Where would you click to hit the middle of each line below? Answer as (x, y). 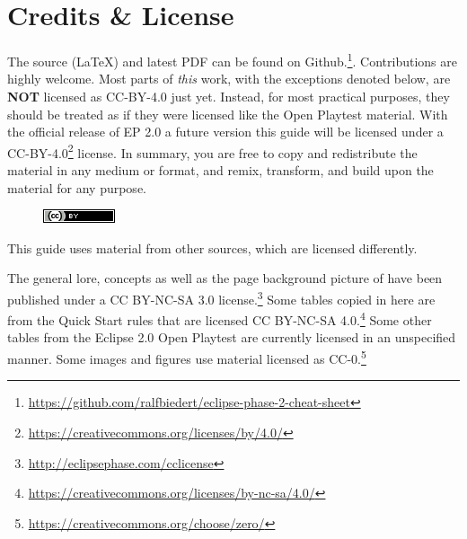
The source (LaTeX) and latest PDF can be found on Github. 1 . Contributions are (232, 60)
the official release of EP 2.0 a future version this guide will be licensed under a (225, 132)
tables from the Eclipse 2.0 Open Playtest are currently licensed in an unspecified (232, 337)
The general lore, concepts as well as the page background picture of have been (225, 278)
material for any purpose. (77, 187)
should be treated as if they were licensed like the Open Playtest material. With (228, 114)
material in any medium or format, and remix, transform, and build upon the (220, 170)
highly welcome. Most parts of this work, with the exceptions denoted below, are (229, 79)
